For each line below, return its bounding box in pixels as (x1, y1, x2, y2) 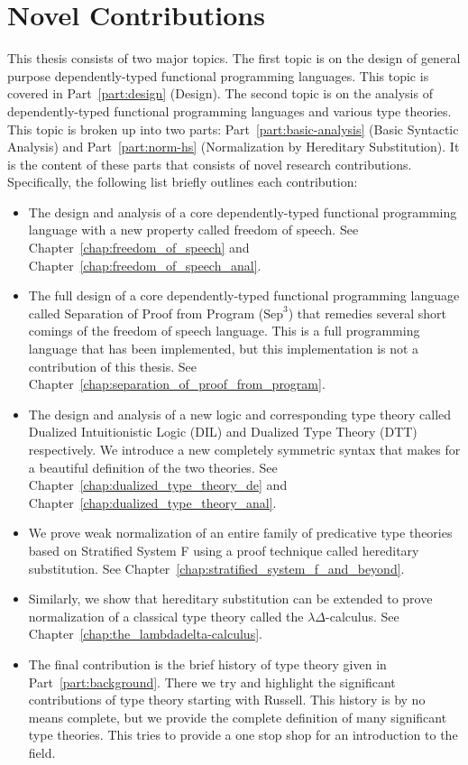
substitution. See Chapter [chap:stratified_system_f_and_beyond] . (28, 558, 405, 577)
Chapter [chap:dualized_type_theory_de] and (28, 475, 288, 494)
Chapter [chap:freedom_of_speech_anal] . (28, 255, 262, 274)
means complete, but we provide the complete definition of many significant (28, 707, 447, 726)
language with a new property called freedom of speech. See (28, 220, 359, 239)
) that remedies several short (288, 303, 447, 322)
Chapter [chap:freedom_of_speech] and (28, 238, 250, 257)
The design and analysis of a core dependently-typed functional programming (28, 202, 457, 221)
